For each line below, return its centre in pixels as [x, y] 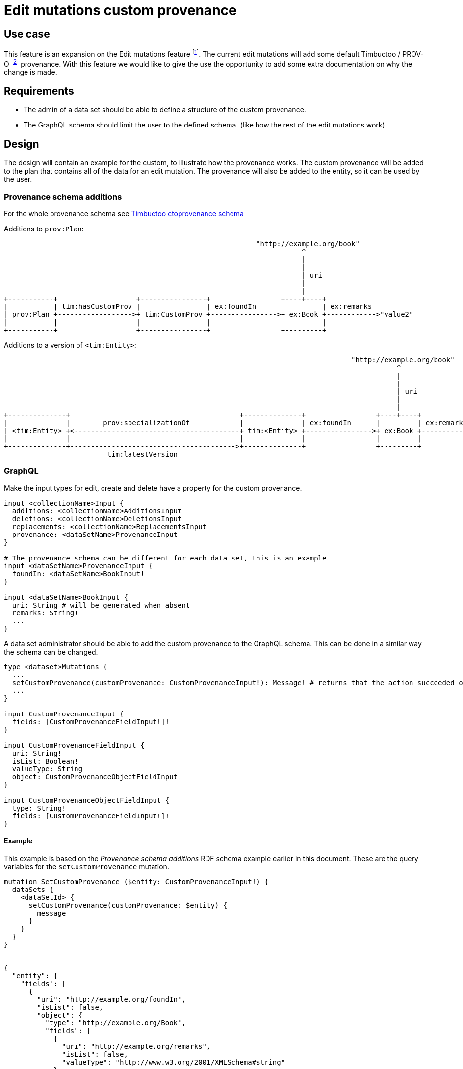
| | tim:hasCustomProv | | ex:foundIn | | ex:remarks [188, 306]
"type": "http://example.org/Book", [116, 1023]
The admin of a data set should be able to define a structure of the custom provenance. [165, 110]
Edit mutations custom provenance [120, 10]
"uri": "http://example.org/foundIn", [111, 999]
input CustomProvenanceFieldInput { [74, 745]
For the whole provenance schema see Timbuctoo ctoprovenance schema [124, 213]
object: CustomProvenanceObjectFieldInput [95, 776]
